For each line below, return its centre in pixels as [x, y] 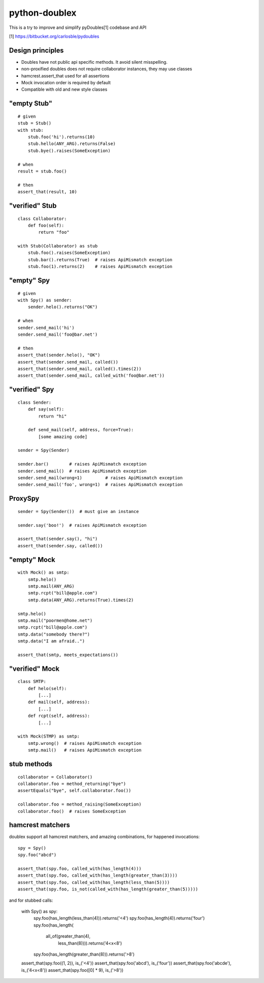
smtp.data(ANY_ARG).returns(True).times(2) [81, 600]
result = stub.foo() [42, 171]
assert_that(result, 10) [47, 192]
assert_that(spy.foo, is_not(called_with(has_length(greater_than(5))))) [108, 889]
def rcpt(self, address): [59, 716]
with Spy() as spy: [39, 911]
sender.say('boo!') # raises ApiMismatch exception [82, 525]
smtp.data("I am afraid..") [51, 641]
